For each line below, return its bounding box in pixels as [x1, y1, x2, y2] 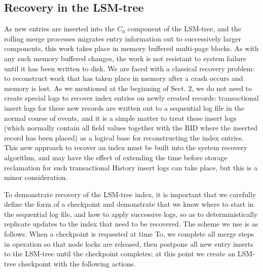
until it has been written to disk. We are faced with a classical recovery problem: [4, 63, 255, 73]
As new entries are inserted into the [4, 23, 115, 34]
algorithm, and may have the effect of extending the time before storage [4, 152, 228, 162]
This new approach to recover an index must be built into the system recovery [4, 142, 247, 153]
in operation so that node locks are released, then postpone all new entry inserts [4, 238, 253, 249]
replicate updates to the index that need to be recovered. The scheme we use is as [4, 218, 258, 229]
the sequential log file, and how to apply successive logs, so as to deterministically [4, 208, 258, 219]
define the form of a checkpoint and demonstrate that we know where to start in [4, 199, 254, 209]
